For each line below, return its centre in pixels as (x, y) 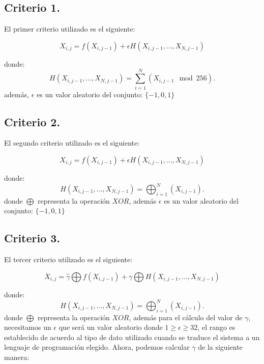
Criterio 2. (32, 121)
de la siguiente (220, 347)
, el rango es (216, 327)
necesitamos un (28, 327)
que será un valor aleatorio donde (111, 327)
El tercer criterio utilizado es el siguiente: (68, 259)
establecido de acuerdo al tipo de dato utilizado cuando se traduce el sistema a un (132, 337)
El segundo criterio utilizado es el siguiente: (72, 143)
